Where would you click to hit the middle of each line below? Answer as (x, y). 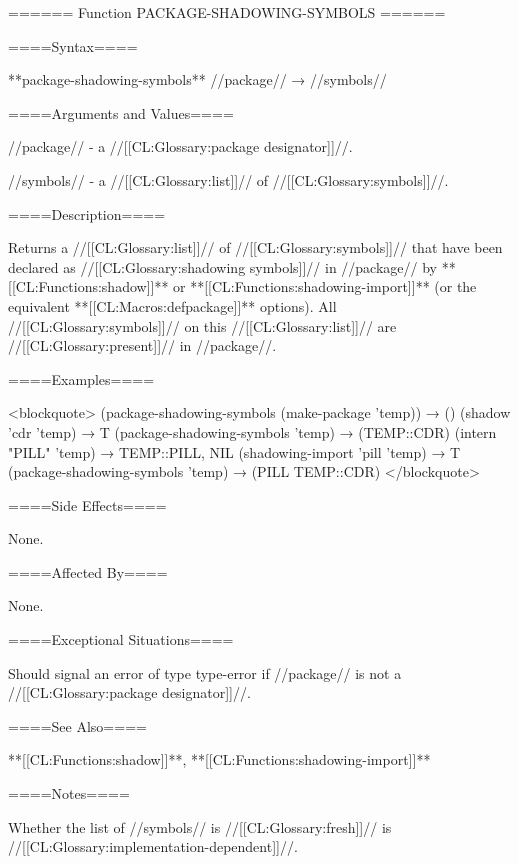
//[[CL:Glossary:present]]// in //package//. (142, 345)
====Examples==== (81, 378)
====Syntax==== (73, 45)
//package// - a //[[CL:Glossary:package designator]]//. (180, 146)
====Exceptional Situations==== (121, 639)
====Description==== (87, 213)
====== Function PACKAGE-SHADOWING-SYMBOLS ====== (227, 12)
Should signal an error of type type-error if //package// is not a (205, 672)
